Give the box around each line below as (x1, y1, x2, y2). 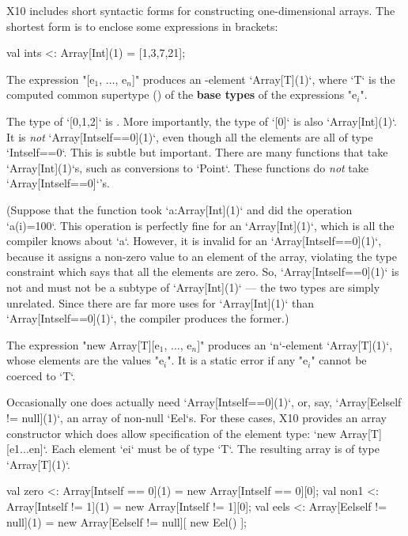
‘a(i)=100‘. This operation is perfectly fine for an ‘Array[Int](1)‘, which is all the (6, 217, 395, 233)
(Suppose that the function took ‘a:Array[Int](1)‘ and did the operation (6, 201, 353, 217)
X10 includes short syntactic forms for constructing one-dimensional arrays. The (6, 2, 395, 18)
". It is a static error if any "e (167, 352, 308, 368)
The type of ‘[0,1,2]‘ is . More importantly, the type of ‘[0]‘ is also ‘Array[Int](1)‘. (6, 112, 397, 129)
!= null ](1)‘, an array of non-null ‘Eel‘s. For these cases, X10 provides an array (6, 410, 387, 426)
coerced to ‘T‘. (6, 367, 76, 383)
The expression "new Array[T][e (6, 336, 160, 353)
